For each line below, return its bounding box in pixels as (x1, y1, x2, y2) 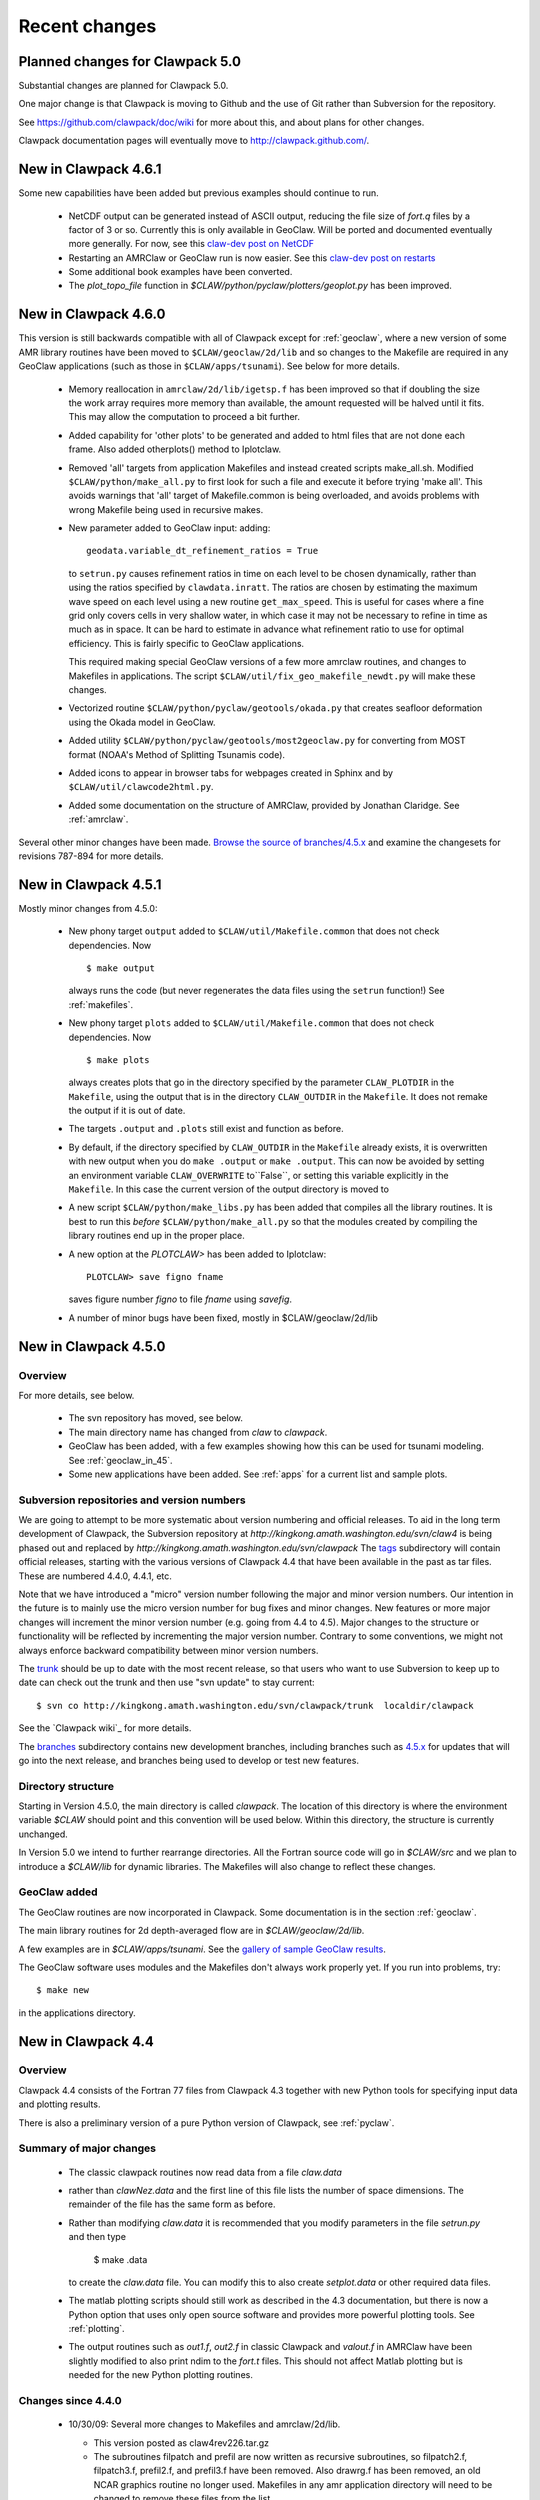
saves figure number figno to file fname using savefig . (68, 1293, 293, 1305)
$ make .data (93, 2253, 148, 2265)
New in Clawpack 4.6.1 (18, 161, 162, 178)
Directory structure (18, 1779, 115, 1793)
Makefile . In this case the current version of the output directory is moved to (68, 1183, 390, 1195)
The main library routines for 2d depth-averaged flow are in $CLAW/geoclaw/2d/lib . (18, 1925, 365, 1937)
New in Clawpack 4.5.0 (18, 1338, 166, 1355)
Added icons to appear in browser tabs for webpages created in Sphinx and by (68, 766, 394, 779)
